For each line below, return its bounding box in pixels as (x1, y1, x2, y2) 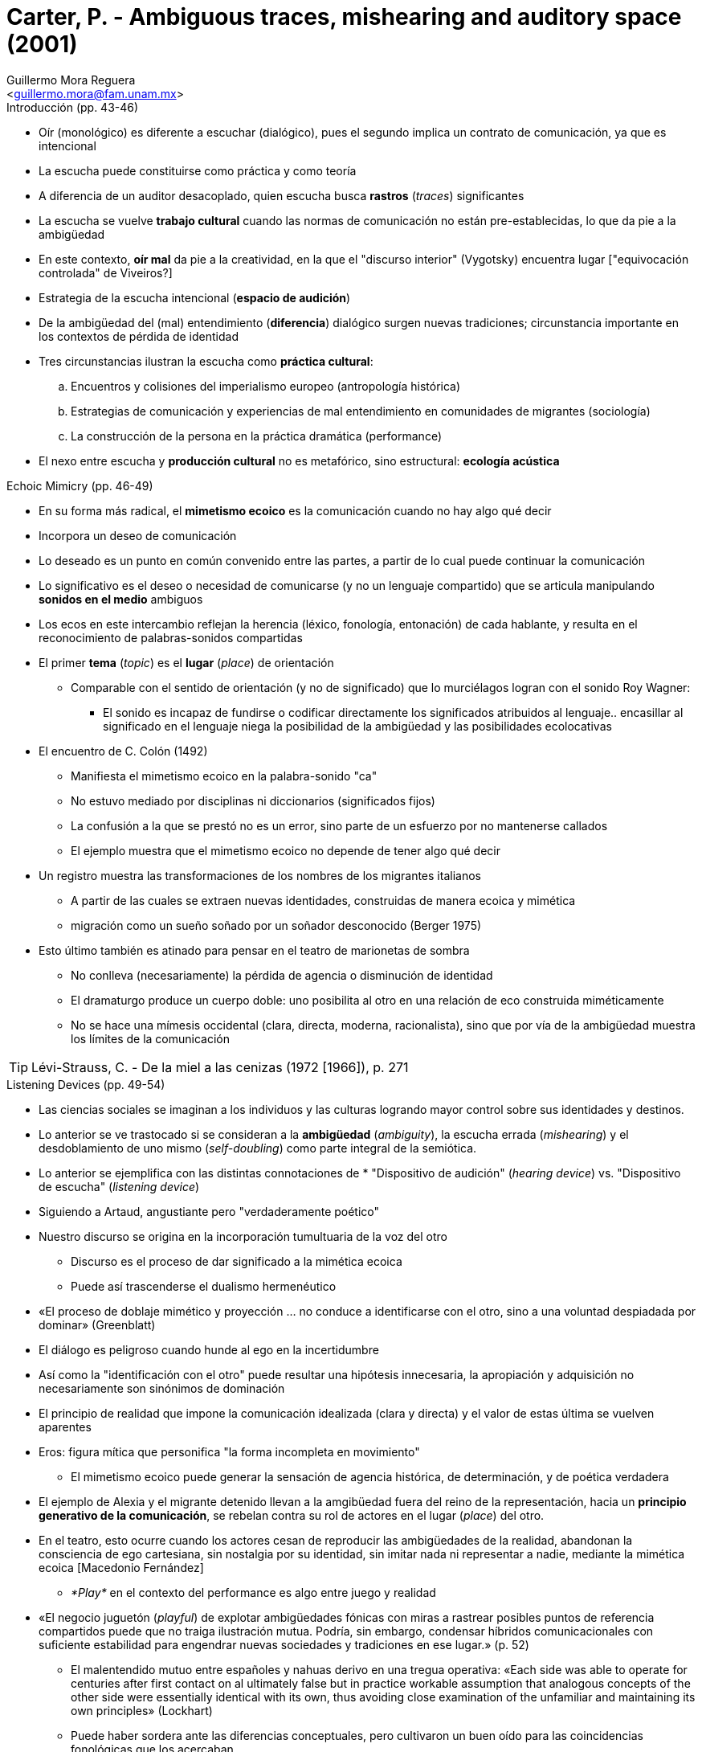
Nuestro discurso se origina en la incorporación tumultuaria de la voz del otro (39, 1229, 447, 1243)
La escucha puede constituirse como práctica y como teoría (39, 163, 357, 178)
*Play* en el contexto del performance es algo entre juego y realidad (71, 1585, 436, 1599)
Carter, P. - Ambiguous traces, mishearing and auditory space (6, 3, 682, 31)
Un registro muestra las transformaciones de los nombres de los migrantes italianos (39, 868, 481, 882)
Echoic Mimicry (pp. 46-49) (6, 478, 153, 493)
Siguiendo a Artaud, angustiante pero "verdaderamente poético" (39, 1204, 380, 1218)
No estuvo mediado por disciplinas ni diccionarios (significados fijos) (71, 793, 435, 808)
